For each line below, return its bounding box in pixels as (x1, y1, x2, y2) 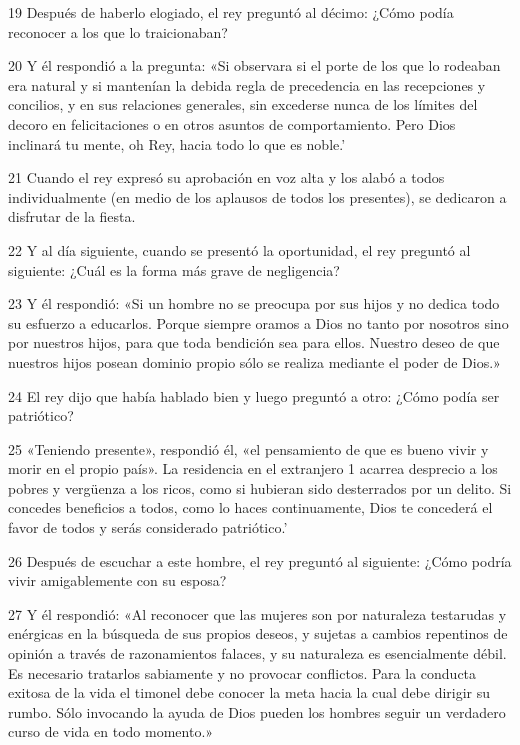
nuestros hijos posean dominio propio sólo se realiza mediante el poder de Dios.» (8, 351, 501, 372)
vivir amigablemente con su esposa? (8, 570, 227, 591)
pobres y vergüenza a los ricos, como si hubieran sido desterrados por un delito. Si (8, 477, 512, 498)
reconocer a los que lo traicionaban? (8, 21, 228, 42)
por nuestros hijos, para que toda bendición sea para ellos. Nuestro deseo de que (8, 332, 500, 353)
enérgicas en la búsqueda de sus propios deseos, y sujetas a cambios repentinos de (8, 623, 508, 644)
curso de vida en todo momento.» (8, 721, 214, 742)
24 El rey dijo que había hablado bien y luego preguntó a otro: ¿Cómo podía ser (8, 385, 500, 406)
